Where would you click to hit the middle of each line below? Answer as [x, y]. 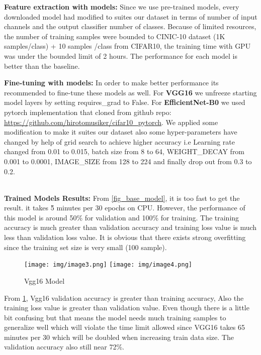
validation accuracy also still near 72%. [64, 347]
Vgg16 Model [45, 280]
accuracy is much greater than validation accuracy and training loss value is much [130, 227]
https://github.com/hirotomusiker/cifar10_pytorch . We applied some [111, 122]
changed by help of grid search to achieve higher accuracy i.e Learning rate [119, 141]
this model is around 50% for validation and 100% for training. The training [122, 217]
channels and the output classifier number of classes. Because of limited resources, [130, 26]
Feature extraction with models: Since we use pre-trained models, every [122, 7]
